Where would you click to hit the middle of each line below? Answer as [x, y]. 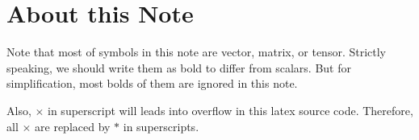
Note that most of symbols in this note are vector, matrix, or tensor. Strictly [196, 52]
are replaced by [73, 126]
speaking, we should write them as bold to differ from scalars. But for [179, 67]
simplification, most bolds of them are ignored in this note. [152, 83]
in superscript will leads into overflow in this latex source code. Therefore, [230, 110]
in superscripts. [161, 126]
